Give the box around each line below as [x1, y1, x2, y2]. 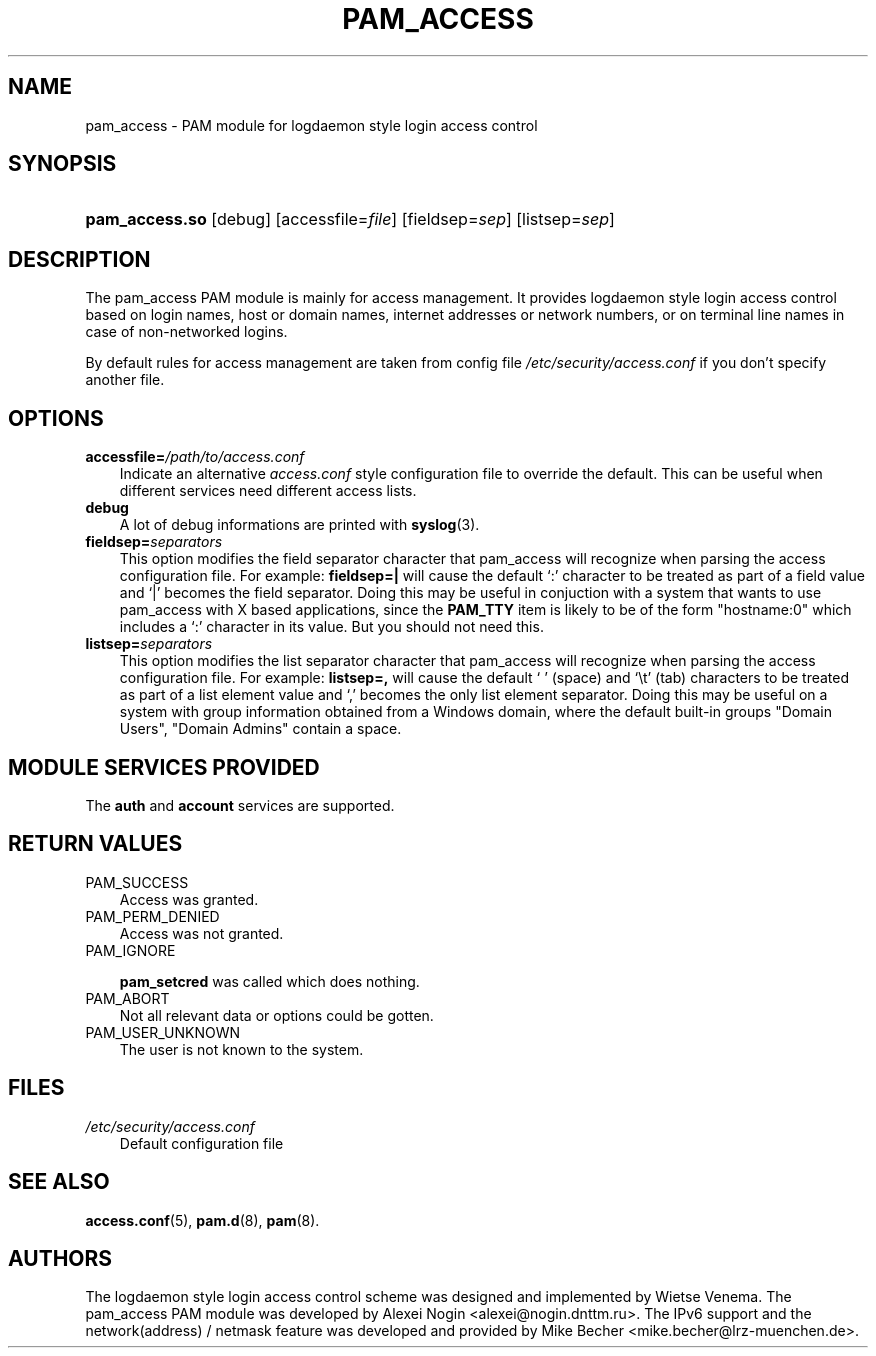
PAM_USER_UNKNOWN [85, 1023, 241, 1041]
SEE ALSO [8, 1169, 110, 1195]
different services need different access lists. [119, 482, 417, 500]
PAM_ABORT [85, 989, 170, 1007]
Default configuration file [119, 1134, 284, 1152]
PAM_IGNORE [85, 941, 176, 959]
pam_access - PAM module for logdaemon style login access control [85, 116, 538, 134]
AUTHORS [8, 1245, 113, 1271]
